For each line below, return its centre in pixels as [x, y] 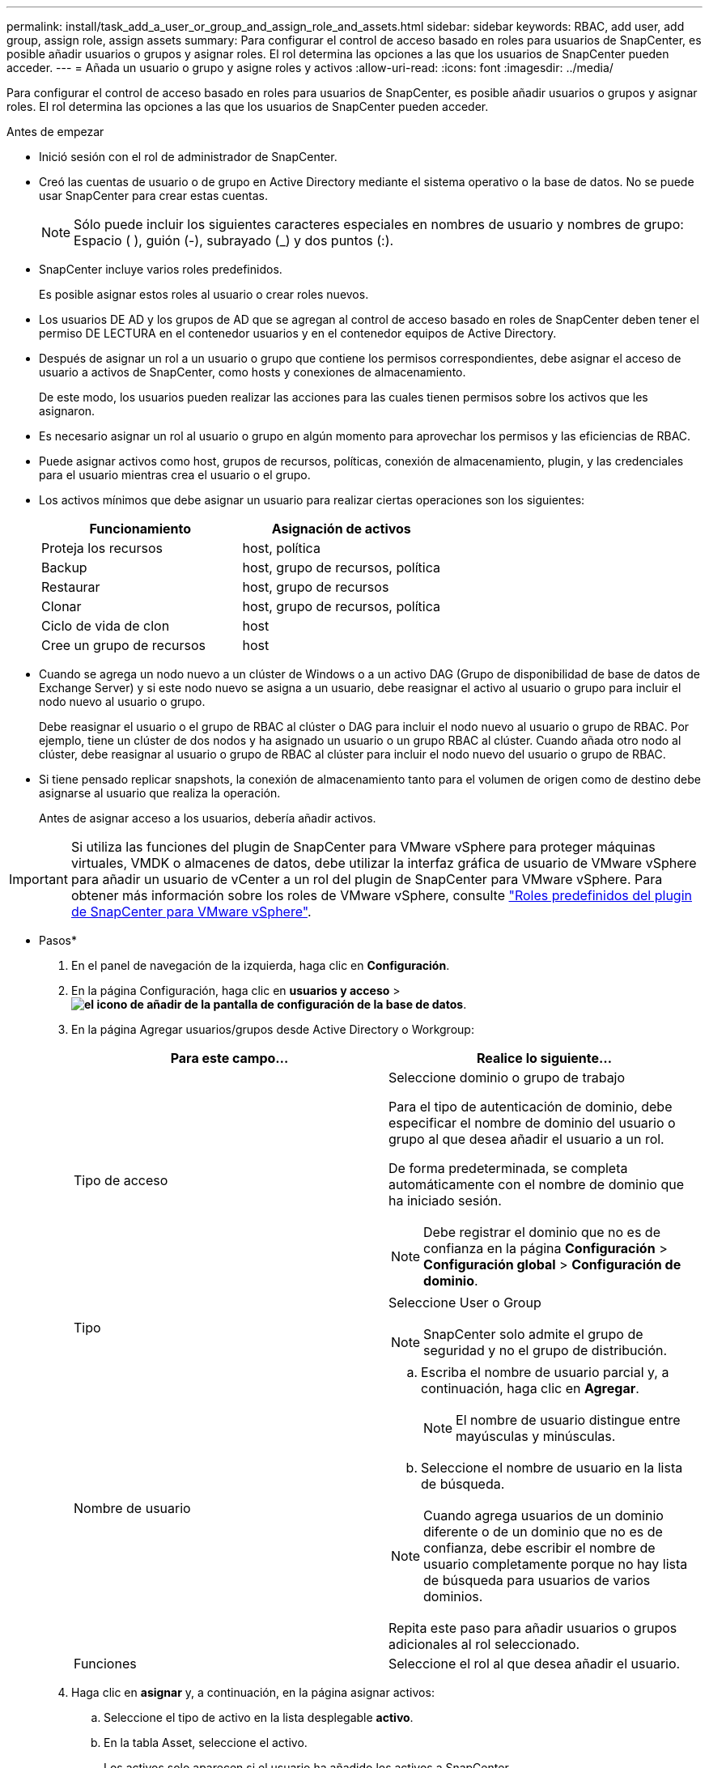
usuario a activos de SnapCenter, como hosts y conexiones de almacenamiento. [253, 372]
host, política [281, 548]
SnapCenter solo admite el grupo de [533, 1334]
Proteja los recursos [102, 548]
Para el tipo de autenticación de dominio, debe [531, 1107]
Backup [64, 567]
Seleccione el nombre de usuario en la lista [552, 1468]
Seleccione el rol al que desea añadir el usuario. [535, 1664]
